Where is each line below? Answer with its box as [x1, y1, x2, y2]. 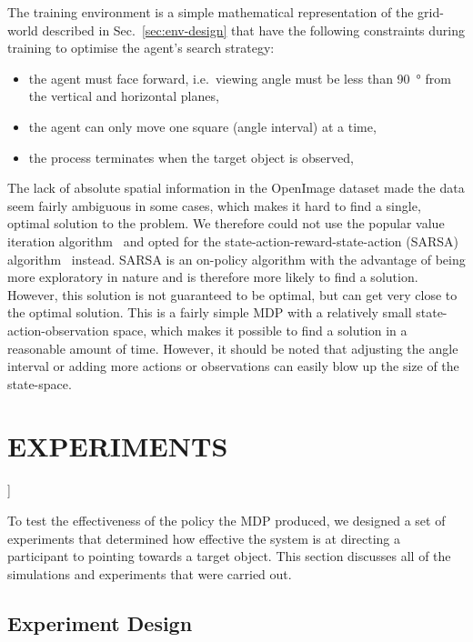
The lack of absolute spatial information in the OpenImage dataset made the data [7, 178, 465, 197]
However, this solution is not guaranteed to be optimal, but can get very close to [7, 285, 458, 304]
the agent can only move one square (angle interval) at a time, [28, 116, 377, 135]
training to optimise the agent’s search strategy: [7, 38, 275, 57]
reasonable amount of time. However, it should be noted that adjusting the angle [7, 338, 458, 357]
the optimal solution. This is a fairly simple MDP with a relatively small [7, 303, 412, 322]
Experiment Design [7, 608, 193, 637]
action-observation [7, 320, 109, 339]
